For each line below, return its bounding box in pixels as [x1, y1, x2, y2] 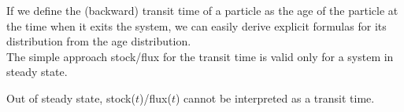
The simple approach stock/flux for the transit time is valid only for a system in [6, 48, 394, 64]
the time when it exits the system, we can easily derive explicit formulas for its [6, 17, 387, 34]
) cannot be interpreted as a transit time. [175, 89, 375, 106]
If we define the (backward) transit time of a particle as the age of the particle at [6, 2, 398, 18]
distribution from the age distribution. [6, 33, 191, 49]
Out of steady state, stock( [6, 89, 135, 106]
